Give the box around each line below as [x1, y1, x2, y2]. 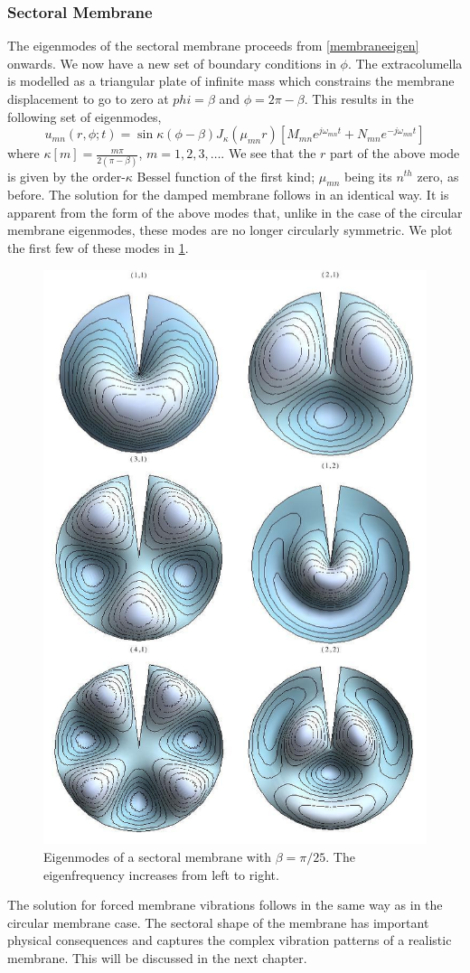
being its [344, 166, 392, 185]
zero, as [417, 166, 459, 185]
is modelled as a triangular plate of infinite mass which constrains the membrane [7, 71, 455, 90]
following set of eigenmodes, [7, 107, 162, 126]
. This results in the [304, 89, 414, 108]
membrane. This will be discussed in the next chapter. [7, 948, 307, 967]
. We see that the [221, 144, 316, 163]
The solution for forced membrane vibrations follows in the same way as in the [7, 895, 443, 914]
